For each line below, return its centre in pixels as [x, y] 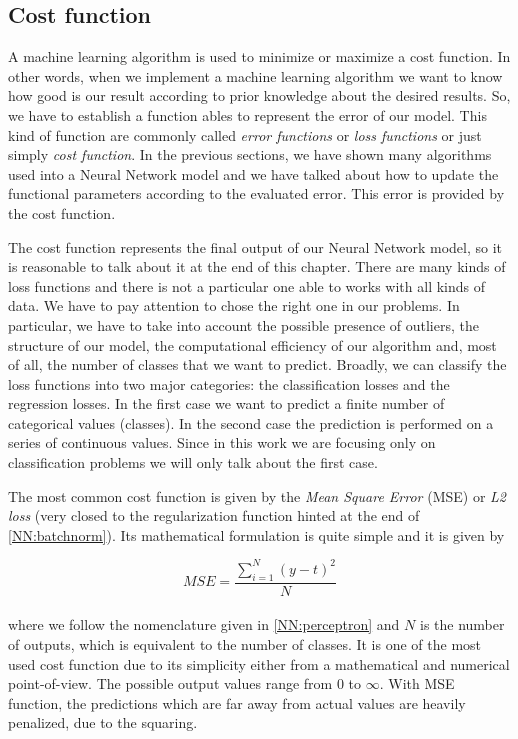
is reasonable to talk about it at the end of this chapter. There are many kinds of [257, 266]
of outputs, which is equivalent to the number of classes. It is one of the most [245, 643]
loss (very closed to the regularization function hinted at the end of [214, 515]
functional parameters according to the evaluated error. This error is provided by [256, 193]
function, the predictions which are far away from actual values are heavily [237, 702]
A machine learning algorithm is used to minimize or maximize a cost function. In [259, 56]
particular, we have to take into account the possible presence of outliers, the [243, 324]
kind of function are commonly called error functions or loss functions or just [245, 134]
